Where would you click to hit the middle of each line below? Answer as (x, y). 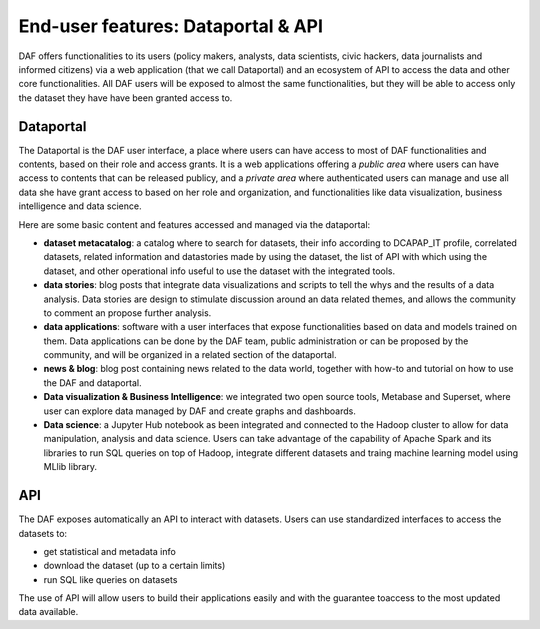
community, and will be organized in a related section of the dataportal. (190, 355)
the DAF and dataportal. (92, 382)
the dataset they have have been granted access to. (125, 97)
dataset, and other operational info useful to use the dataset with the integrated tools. (219, 271)
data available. (48, 612)
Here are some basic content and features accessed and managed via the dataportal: (194, 224)
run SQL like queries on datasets (110, 579)
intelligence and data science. (80, 206)
